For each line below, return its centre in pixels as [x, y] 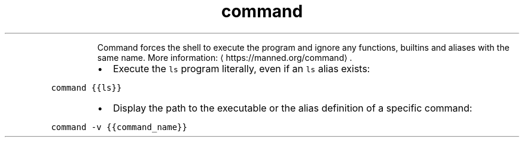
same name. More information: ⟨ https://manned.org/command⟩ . [225, 57]
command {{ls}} [86, 87]
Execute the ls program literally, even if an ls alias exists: [241, 68]
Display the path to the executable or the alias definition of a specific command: [293, 108]
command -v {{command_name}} [119, 127]
